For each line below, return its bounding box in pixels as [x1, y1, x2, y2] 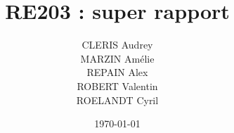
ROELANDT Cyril [76, 92, 159, 107]
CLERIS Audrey [82, 37, 153, 52]
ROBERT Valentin [77, 78, 158, 93]
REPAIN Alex [86, 65, 148, 80]
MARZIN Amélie [80, 51, 155, 65]
